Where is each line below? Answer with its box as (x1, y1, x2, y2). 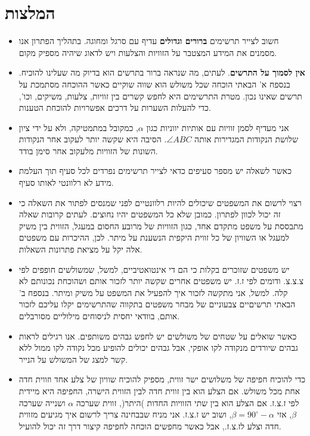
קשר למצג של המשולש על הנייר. (18, 353, 128, 365)
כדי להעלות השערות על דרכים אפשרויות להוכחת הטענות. (18, 101, 211, 114)
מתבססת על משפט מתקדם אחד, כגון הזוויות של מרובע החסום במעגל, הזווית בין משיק (18, 219, 303, 232)
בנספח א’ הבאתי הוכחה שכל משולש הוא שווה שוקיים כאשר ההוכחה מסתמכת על (18, 77, 290, 90)
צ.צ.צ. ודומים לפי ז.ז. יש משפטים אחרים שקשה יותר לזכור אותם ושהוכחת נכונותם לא (18, 275, 303, 287)
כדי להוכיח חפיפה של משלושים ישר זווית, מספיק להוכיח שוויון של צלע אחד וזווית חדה (18, 373, 305, 385)
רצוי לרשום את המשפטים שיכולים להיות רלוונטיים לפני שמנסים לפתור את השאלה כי (18, 196, 302, 208)
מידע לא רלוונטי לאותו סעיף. (18, 176, 114, 189)
